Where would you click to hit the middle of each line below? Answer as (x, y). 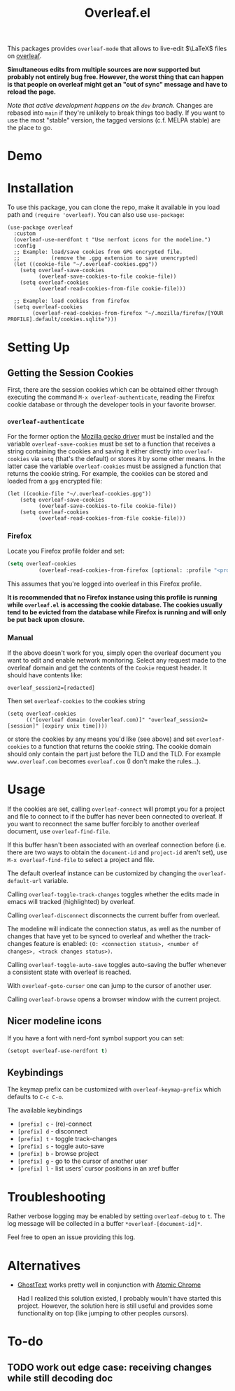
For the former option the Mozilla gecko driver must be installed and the (111, 436)
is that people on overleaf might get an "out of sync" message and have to (117, 85)
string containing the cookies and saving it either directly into (95, 451)
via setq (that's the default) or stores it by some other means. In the (128, 458)
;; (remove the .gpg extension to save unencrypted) (106, 258)
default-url (24, 881)
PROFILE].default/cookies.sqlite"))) (62, 320)
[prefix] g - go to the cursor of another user (83, 1161)
